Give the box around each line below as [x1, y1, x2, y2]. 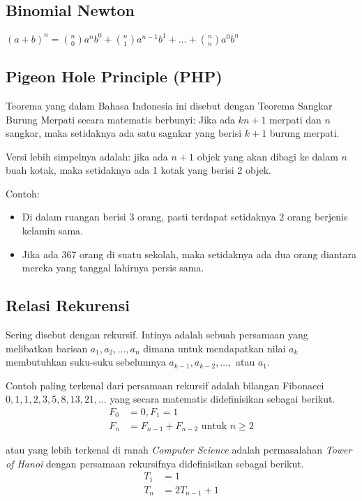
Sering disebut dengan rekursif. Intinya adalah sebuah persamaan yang [6, 327, 308, 342]
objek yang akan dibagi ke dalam [197, 149, 338, 163]
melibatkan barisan [6, 341, 88, 355]
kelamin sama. [22, 223, 83, 238]
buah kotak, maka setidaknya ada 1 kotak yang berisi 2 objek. [6, 163, 271, 177]
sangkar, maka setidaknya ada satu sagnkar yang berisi [6, 126, 242, 140]
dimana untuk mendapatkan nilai [143, 341, 286, 355]
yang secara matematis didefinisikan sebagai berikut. [110, 391, 335, 406]
